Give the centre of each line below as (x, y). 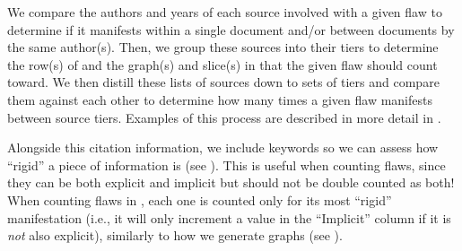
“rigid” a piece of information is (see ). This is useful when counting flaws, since (227, 164)
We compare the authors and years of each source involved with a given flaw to (225, 12)
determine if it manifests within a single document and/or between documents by (231, 29)
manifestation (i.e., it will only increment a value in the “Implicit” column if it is (229, 217)
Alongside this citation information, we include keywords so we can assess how (223, 147)
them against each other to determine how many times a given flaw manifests (220, 99)
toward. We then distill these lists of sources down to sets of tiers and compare (223, 82)
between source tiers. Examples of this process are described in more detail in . (224, 117)
